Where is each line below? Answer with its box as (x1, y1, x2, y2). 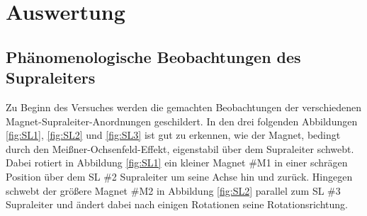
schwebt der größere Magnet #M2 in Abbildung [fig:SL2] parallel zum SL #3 (6, 183, 341, 198)
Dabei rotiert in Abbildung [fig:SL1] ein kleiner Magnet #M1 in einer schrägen (6, 155, 348, 170)
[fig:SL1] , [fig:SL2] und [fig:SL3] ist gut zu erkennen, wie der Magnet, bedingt (6, 127, 341, 142)
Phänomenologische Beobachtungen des (6, 45, 301, 67)
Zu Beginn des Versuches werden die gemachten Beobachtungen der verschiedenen (6, 99, 362, 114)
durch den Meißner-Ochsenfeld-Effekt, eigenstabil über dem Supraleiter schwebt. (6, 141, 354, 156)
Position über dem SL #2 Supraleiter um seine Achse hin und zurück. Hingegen (6, 169, 353, 183)
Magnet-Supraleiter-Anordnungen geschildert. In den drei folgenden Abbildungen (6, 113, 358, 128)
